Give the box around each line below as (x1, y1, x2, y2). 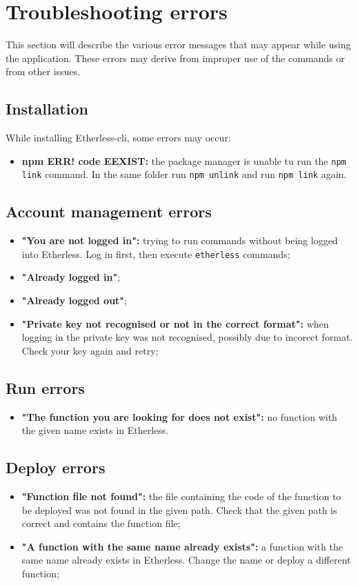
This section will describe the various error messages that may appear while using (6, 37, 351, 52)
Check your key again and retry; (21, 343, 159, 357)
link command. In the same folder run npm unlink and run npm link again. (21, 167, 347, 181)
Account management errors (6, 201, 212, 222)
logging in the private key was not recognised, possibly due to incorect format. (21, 330, 353, 344)
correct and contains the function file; (21, 516, 181, 531)
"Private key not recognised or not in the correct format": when (21, 316, 329, 330)
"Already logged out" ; (21, 293, 128, 308)
